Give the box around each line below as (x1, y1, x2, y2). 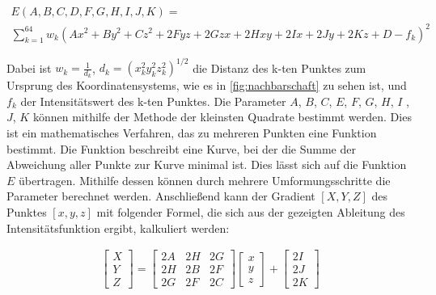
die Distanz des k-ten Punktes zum (193, 59, 366, 76)
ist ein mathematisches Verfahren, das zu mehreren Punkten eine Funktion (6, 124, 377, 141)
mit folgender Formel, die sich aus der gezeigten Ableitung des (96, 204, 405, 221)
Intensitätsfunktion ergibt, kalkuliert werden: (6, 219, 230, 236)
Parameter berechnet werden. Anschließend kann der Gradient (6, 188, 315, 204)
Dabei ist (6, 59, 52, 76)
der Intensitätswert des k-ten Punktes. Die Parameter (20, 92, 286, 109)
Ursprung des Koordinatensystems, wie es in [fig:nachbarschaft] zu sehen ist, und (6, 77, 407, 94)
